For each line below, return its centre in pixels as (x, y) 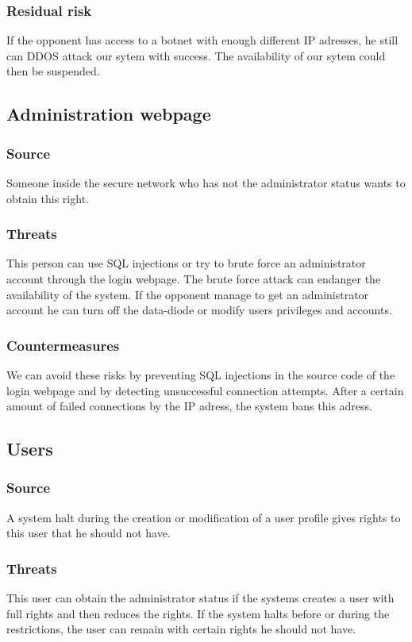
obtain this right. (48, 198)
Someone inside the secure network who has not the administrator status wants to (206, 183)
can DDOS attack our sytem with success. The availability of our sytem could (196, 55)
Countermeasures (63, 345)
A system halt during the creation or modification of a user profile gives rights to (204, 517)
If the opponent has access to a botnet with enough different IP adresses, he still (202, 40)
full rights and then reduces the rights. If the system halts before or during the (198, 613)
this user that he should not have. (89, 533)
